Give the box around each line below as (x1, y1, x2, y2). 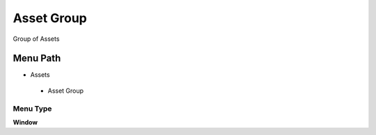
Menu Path (13, 53, 61, 64)
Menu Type (13, 104, 52, 114)
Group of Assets (13, 35, 60, 43)
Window (13, 118, 38, 126)
